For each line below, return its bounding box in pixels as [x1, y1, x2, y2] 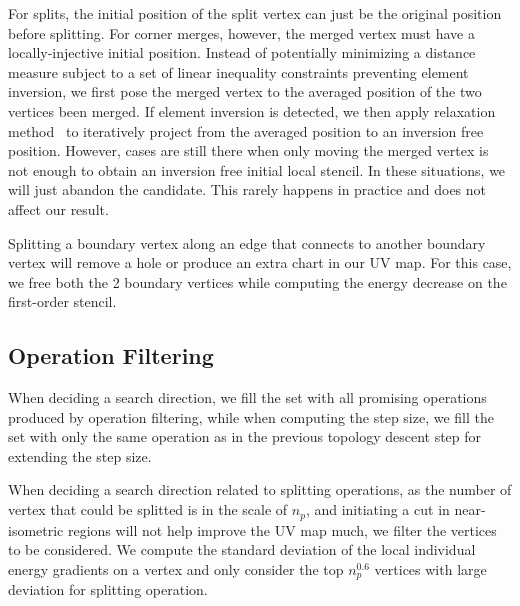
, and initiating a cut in [305, 499, 450, 520]
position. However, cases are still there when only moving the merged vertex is [8, 140, 489, 161]
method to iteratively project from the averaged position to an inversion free [8, 120, 484, 141]
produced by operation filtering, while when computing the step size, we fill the [8, 406, 495, 427]
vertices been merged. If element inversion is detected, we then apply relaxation [8, 100, 496, 121]
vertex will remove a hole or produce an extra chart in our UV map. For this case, [8, 252, 512, 273]
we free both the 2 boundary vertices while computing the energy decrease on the [8, 271, 507, 292]
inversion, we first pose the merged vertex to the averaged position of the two [8, 81, 482, 102]
